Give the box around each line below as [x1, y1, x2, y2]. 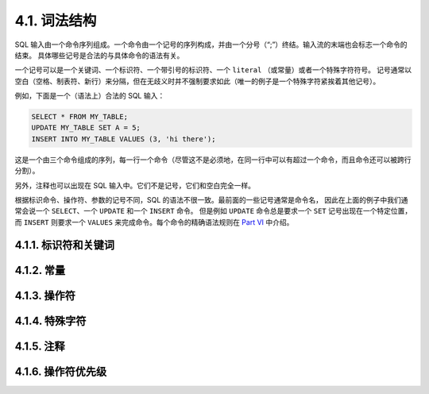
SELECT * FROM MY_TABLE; [31, 112, 129, 122]
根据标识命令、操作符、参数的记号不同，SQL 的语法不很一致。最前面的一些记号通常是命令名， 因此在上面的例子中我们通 [14, 195, 408, 205]
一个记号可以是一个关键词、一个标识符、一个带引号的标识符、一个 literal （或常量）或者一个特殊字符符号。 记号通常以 [14, 65, 412, 75]
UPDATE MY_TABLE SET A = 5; [31, 123, 141, 133]
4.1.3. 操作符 [14, 288, 75, 302]
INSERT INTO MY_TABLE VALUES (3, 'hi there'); [31, 134, 216, 143]
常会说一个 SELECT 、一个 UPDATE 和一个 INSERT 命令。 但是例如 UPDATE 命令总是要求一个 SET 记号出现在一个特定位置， [14, 207, 412, 216]
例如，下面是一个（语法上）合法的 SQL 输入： [14, 91, 165, 101]
